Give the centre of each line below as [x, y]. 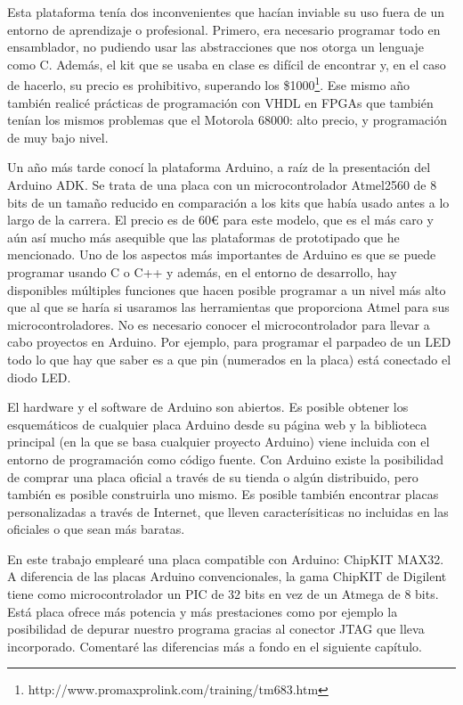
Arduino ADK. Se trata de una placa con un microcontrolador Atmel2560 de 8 [222, 184]
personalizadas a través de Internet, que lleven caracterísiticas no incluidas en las [228, 511]
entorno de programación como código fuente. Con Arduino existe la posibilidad [225, 459]
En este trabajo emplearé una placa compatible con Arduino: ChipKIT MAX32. [226, 558]
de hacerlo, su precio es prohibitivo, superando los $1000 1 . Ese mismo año [208, 84]
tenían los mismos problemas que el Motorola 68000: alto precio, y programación [227, 120]
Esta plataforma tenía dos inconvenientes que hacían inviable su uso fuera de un [226, 12]
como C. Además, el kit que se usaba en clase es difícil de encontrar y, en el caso [227, 64]
